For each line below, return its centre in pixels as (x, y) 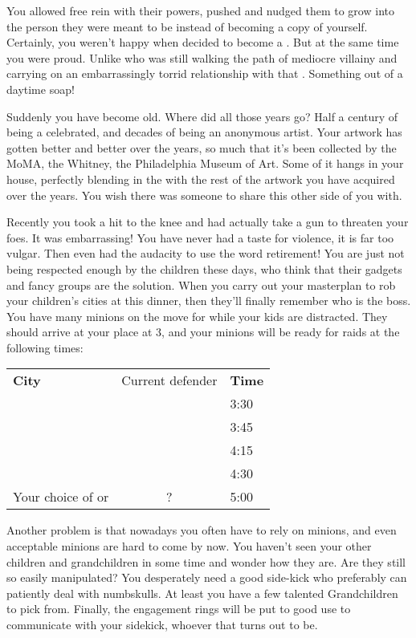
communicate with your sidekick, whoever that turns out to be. (162, 625)
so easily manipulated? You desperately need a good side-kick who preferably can (207, 577)
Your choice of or (61, 497)
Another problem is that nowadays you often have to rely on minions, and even (202, 530)
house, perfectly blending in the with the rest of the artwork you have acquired (201, 179)
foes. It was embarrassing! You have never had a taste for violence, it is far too (200, 237)
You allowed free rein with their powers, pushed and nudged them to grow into (200, 10)
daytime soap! (41, 89)
